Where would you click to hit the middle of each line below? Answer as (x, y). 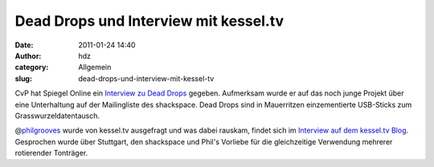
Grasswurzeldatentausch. (57, 116)
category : (32, 67)
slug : (23, 78)
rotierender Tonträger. (51, 153)
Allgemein (95, 67)
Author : (28, 55)
